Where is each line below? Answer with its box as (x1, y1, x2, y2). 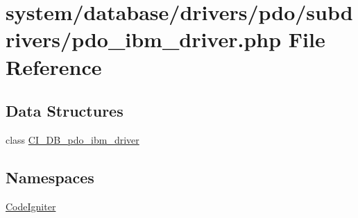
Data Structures (6, 100, 123, 121)
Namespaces (6, 166, 94, 187)
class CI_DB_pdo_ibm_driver (6, 132, 139, 146)
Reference (6, 52, 102, 81)
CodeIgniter (6, 199, 56, 213)
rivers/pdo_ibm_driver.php (6, 25, 282, 53)
